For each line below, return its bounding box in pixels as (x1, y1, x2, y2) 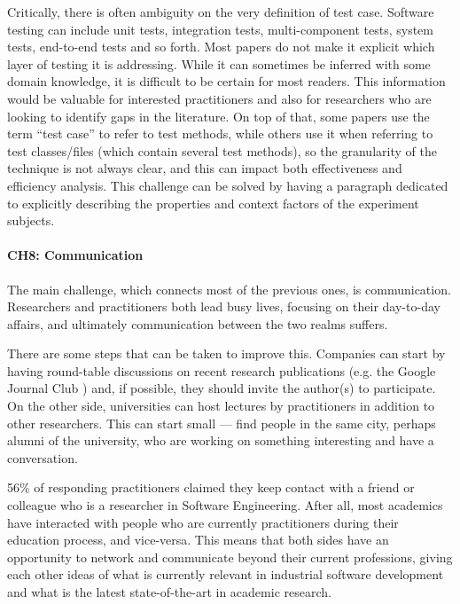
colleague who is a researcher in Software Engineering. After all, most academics (7, 496, 443, 514)
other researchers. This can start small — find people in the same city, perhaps (7, 413, 436, 432)
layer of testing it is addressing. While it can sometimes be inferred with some (7, 54, 431, 73)
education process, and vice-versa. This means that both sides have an (7, 530, 389, 549)
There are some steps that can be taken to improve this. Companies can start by (7, 344, 446, 363)
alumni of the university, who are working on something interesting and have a (7, 431, 434, 450)
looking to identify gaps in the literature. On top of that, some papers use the (7, 106, 430, 125)
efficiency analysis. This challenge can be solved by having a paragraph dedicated (7, 176, 448, 194)
